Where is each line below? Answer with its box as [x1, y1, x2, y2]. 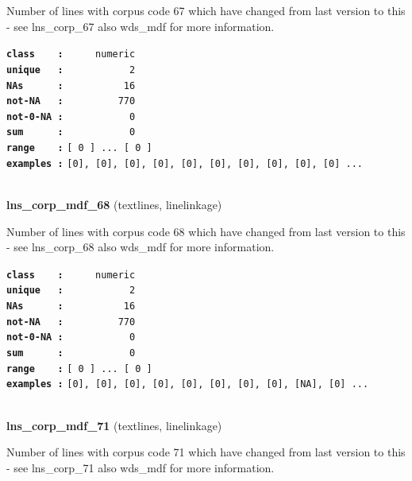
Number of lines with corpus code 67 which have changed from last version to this [6, 2, 406, 18]
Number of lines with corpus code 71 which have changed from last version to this [6, 444, 406, 460]
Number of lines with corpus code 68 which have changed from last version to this [6, 223, 406, 239]
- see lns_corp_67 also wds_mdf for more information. [6, 17, 275, 34]
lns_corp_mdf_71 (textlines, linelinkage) [6, 417, 222, 433]
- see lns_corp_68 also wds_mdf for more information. [6, 239, 275, 255]
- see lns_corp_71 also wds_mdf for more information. [6, 459, 275, 475]
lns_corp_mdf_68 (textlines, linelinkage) [6, 196, 222, 213]
